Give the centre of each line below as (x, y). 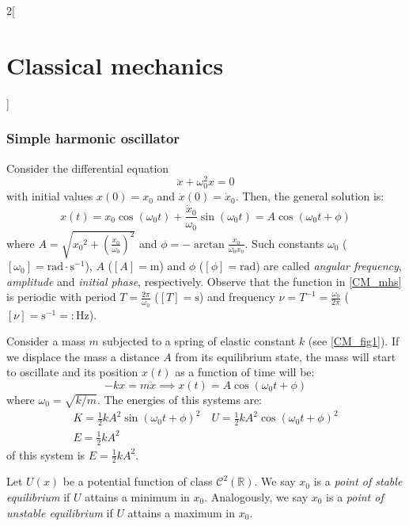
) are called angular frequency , (329, 266)
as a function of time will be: (245, 372)
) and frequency (237, 297)
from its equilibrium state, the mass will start (286, 356)
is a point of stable (358, 481)
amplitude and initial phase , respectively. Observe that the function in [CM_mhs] (204, 281)
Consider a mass (46, 341)
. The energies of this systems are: (180, 400)
